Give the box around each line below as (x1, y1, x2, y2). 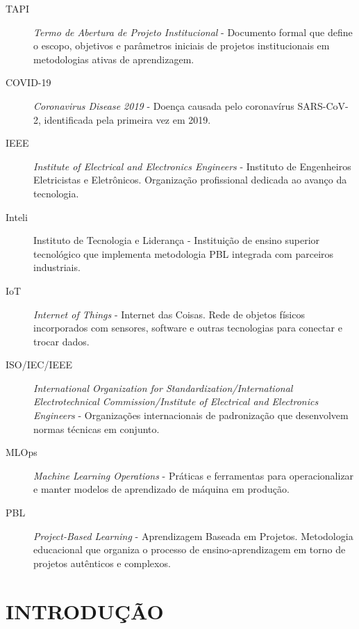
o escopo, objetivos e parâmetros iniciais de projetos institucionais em (33, 38, 330, 53)
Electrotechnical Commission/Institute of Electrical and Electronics (33, 394, 319, 409)
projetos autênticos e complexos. (33, 555, 171, 570)
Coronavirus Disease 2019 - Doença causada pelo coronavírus (33, 98, 294, 113)
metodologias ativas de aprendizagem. (33, 51, 194, 66)
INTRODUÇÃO (6, 596, 164, 625)
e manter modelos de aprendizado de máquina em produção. (33, 482, 290, 496)
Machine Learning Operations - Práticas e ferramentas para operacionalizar (33, 468, 354, 482)
